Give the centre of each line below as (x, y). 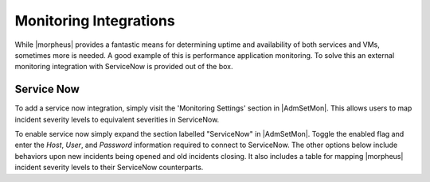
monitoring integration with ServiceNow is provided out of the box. (124, 67)
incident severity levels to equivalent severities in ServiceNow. (117, 119)
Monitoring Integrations (95, 21)
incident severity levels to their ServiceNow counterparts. (109, 168)
